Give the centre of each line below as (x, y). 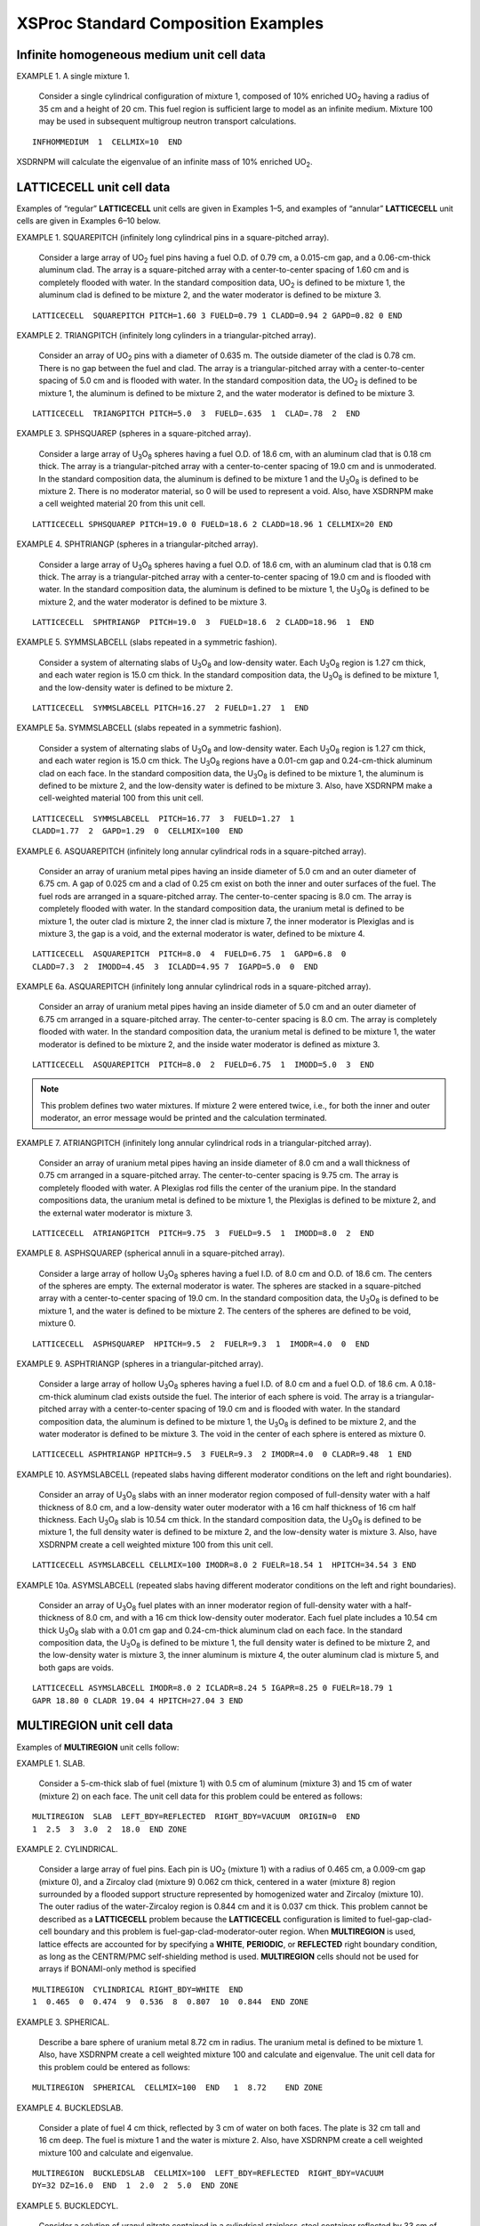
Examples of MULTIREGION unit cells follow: (98, 1747)
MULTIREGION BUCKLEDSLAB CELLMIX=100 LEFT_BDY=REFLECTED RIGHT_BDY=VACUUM (208, 2173)
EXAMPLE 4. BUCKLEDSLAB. (70, 2108)
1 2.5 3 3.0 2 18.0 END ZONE (110, 1829)
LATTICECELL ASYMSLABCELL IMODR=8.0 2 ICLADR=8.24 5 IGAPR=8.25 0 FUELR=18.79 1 (213, 1688)
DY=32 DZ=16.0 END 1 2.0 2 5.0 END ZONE (136, 2185)
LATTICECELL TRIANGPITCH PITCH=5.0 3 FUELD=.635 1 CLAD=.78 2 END (196, 414)
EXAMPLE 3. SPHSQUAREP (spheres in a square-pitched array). (134, 434)
